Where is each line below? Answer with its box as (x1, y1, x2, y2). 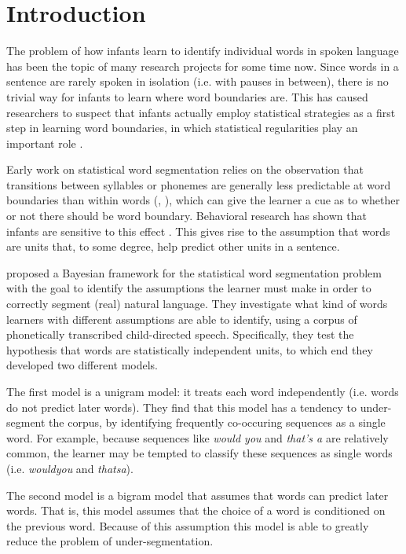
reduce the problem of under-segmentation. (6, 533, 214, 549)
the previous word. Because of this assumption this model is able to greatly (6, 517, 369, 534)
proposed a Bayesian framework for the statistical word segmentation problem (6, 264, 382, 281)
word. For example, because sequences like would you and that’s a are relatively (6, 429, 389, 446)
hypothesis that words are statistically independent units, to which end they (6, 341, 373, 358)
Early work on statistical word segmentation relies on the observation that (6, 161, 364, 178)
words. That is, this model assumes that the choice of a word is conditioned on (6, 502, 386, 519)
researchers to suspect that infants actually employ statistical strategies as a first (6, 104, 396, 120)
